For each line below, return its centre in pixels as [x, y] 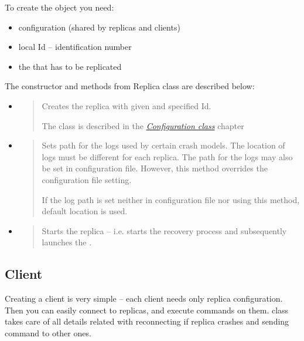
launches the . [67, 242]
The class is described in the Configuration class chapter [143, 125]
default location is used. [85, 211]
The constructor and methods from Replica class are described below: [130, 86]
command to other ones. [48, 332]
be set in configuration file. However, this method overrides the [155, 168]
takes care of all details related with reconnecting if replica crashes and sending [147, 321]
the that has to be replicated [70, 66]
